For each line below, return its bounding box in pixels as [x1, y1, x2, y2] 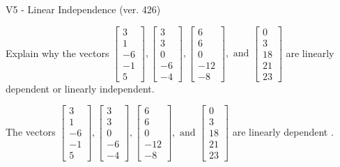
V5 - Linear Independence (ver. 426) [6, 2, 161, 16]
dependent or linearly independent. [6, 81, 155, 95]
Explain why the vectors [6, 45, 109, 60]
